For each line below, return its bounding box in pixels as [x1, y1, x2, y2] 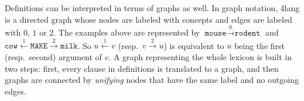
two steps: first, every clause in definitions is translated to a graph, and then [5, 62, 279, 74]
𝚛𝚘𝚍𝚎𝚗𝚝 [234, 29, 261, 37]
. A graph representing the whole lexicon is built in [108, 50, 292, 62]
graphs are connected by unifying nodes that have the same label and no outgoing [5, 74, 299, 86]
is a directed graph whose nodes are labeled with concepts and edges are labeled [5, 13, 292, 25]
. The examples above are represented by [53, 26, 200, 38]
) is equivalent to [163, 39, 224, 51]
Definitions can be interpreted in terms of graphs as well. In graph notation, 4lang [5, 2, 300, 13]
